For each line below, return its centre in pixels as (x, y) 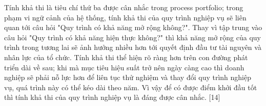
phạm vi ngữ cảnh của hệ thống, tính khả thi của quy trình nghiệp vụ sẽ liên (125, 17)
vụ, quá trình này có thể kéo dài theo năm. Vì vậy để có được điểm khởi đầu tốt (131, 87)
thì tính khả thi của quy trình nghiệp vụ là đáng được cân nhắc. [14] (112, 97)
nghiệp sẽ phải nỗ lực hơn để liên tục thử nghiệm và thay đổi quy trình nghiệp (128, 77)
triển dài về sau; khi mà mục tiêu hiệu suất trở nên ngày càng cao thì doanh (124, 67)
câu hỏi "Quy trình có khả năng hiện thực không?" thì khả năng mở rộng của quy (133, 37)
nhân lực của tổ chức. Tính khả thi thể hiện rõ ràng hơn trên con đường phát (126, 57)
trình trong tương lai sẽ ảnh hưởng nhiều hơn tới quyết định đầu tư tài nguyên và (133, 47)
